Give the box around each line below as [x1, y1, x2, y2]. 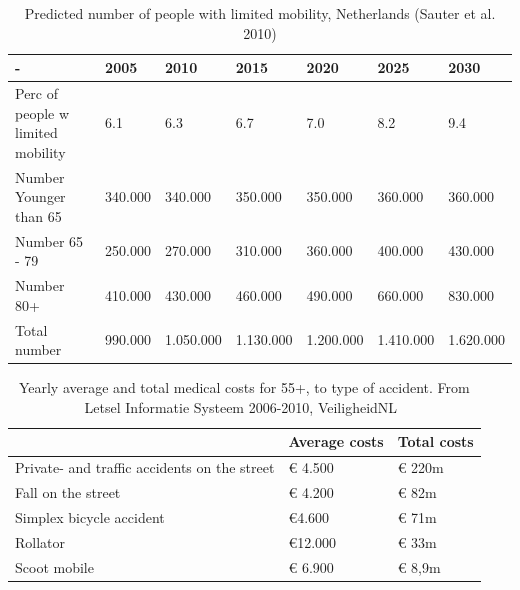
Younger [15, 186, 66, 207]
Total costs [397, 431, 474, 452]
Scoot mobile [15, 556, 94, 577]
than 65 [15, 205, 62, 226]
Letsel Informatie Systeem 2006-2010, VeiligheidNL [84, 396, 398, 417]
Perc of [15, 83, 59, 104]
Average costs [288, 431, 384, 452]
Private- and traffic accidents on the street [15, 457, 275, 478]
